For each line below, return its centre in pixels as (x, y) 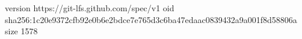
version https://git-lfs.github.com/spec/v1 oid (90, 8)
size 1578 (21, 31)
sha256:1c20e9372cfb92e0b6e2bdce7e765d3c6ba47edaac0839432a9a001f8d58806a (151, 19)
